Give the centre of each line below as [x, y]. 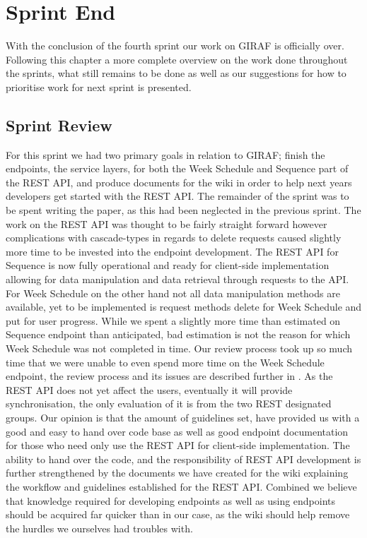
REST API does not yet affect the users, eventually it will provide [149, 389]
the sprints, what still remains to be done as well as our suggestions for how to [176, 73]
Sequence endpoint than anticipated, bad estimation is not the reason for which [178, 334]
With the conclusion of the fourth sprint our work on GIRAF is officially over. [175, 46]
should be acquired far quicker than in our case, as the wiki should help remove [178, 514]
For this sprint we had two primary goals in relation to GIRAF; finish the [165, 154]
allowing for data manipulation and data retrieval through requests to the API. [177, 279]
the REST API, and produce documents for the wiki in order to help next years [179, 182]
